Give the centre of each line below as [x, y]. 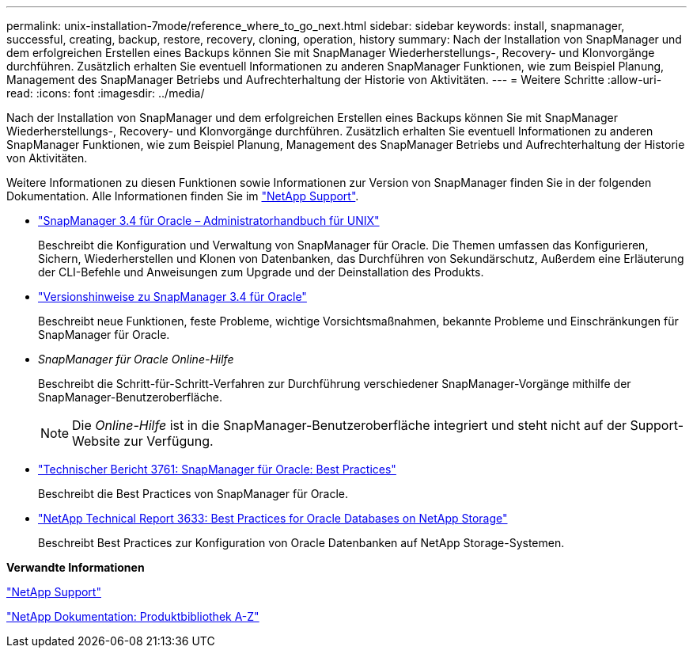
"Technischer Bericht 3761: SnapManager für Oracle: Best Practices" [217, 469]
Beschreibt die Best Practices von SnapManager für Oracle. [193, 494]
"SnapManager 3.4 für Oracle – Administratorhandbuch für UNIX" [209, 221]
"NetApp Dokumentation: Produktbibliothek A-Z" [133, 616]
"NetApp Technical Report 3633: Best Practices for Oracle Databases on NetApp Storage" [273, 518]
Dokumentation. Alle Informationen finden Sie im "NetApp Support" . [183, 196]
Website [96, 441]
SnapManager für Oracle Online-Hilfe [136, 359]
